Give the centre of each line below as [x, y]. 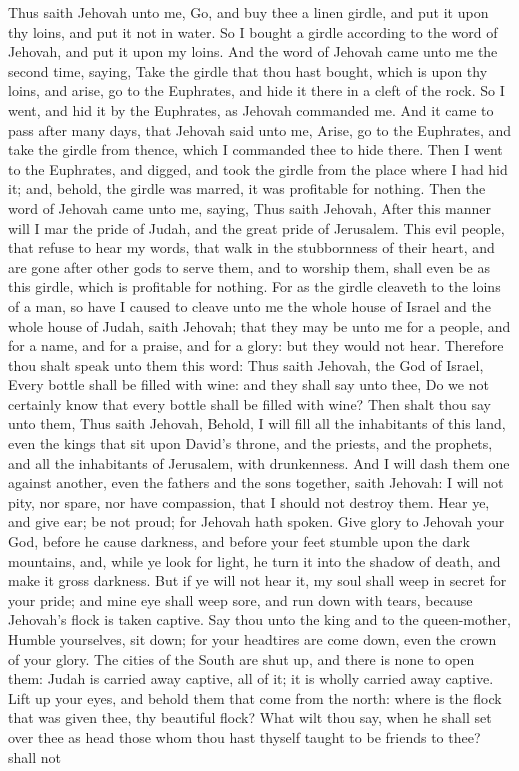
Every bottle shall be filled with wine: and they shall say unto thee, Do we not [248, 384]
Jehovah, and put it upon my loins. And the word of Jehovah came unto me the [253, 51]
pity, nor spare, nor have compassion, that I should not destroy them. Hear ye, [249, 501]
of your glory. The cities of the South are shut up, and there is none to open [241, 658]
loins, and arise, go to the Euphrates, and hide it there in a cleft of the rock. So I [256, 90]
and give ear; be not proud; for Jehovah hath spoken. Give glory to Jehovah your [256, 521]
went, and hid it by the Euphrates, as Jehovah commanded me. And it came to [251, 109]
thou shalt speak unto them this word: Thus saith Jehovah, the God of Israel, [246, 364]
